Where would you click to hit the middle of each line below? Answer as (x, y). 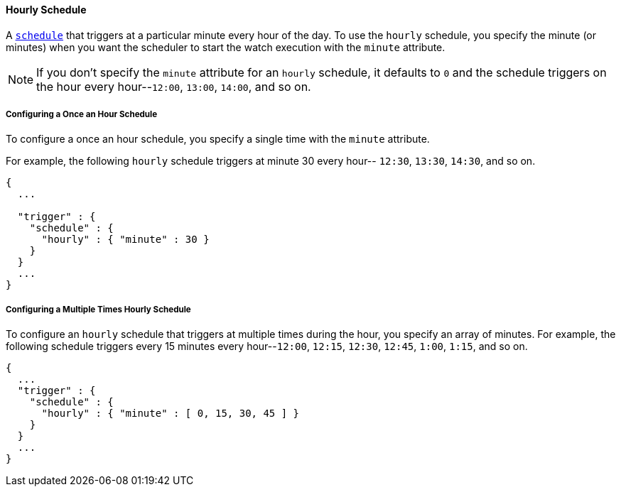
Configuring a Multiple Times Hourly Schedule (98, 309)
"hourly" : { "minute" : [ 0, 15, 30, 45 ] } (171, 414)
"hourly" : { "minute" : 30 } (125, 240)
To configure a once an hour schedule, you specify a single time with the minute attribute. (218, 139)
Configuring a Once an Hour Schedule (82, 114)
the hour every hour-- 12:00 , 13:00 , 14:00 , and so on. (174, 86)
